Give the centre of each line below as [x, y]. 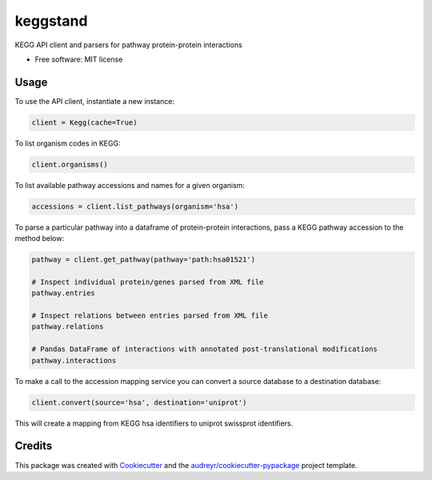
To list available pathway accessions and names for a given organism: [130, 185]
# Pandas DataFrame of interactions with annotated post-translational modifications [204, 349]
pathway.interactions [74, 360]
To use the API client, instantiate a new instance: [95, 101]
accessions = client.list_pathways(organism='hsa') [135, 206]
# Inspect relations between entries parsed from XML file [150, 316]
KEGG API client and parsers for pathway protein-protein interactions [129, 45]
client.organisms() [70, 164]
